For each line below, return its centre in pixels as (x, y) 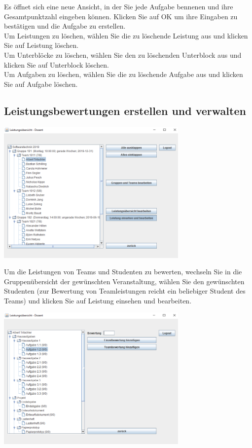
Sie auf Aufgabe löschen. (41, 84)
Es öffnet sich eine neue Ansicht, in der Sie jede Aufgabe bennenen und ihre (119, 6)
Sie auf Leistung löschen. (41, 45)
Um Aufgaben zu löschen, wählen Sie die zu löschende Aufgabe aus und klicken (124, 74)
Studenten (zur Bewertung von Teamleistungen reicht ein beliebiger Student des (125, 291)
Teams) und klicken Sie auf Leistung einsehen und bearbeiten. (98, 300)
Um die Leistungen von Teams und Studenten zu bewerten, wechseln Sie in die (123, 272)
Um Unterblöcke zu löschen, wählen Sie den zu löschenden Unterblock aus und (123, 55)
